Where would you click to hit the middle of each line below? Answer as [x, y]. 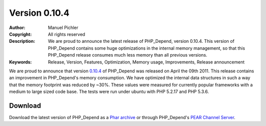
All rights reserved [67, 34]
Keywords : [20, 62]
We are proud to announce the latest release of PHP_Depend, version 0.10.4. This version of [141, 41]
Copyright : [20, 34]
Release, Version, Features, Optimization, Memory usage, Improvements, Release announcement [146, 62]
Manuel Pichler [63, 28]
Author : [17, 28]
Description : [22, 41]
